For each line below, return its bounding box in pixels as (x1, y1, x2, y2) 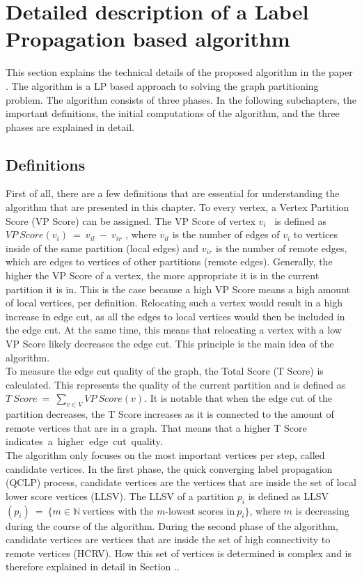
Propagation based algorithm (6, 24, 290, 53)
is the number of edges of (172, 227, 280, 242)
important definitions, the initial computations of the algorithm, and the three (6, 106, 340, 120)
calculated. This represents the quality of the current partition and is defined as (6, 377, 346, 391)
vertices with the (82, 506, 154, 517)
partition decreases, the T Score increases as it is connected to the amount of (6, 407, 334, 421)
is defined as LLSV (248, 488, 329, 503)
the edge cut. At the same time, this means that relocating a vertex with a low (6, 322, 342, 337)
